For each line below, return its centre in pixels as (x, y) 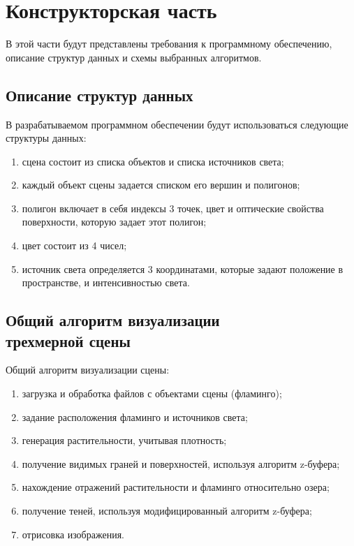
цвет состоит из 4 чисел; (74, 245)
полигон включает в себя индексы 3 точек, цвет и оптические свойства (173, 208)
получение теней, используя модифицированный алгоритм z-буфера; (167, 511)
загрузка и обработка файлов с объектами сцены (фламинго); (152, 393)
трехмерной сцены (68, 340)
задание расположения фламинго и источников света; (135, 416)
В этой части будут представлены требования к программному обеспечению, (169, 44)
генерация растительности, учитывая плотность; (124, 440)
